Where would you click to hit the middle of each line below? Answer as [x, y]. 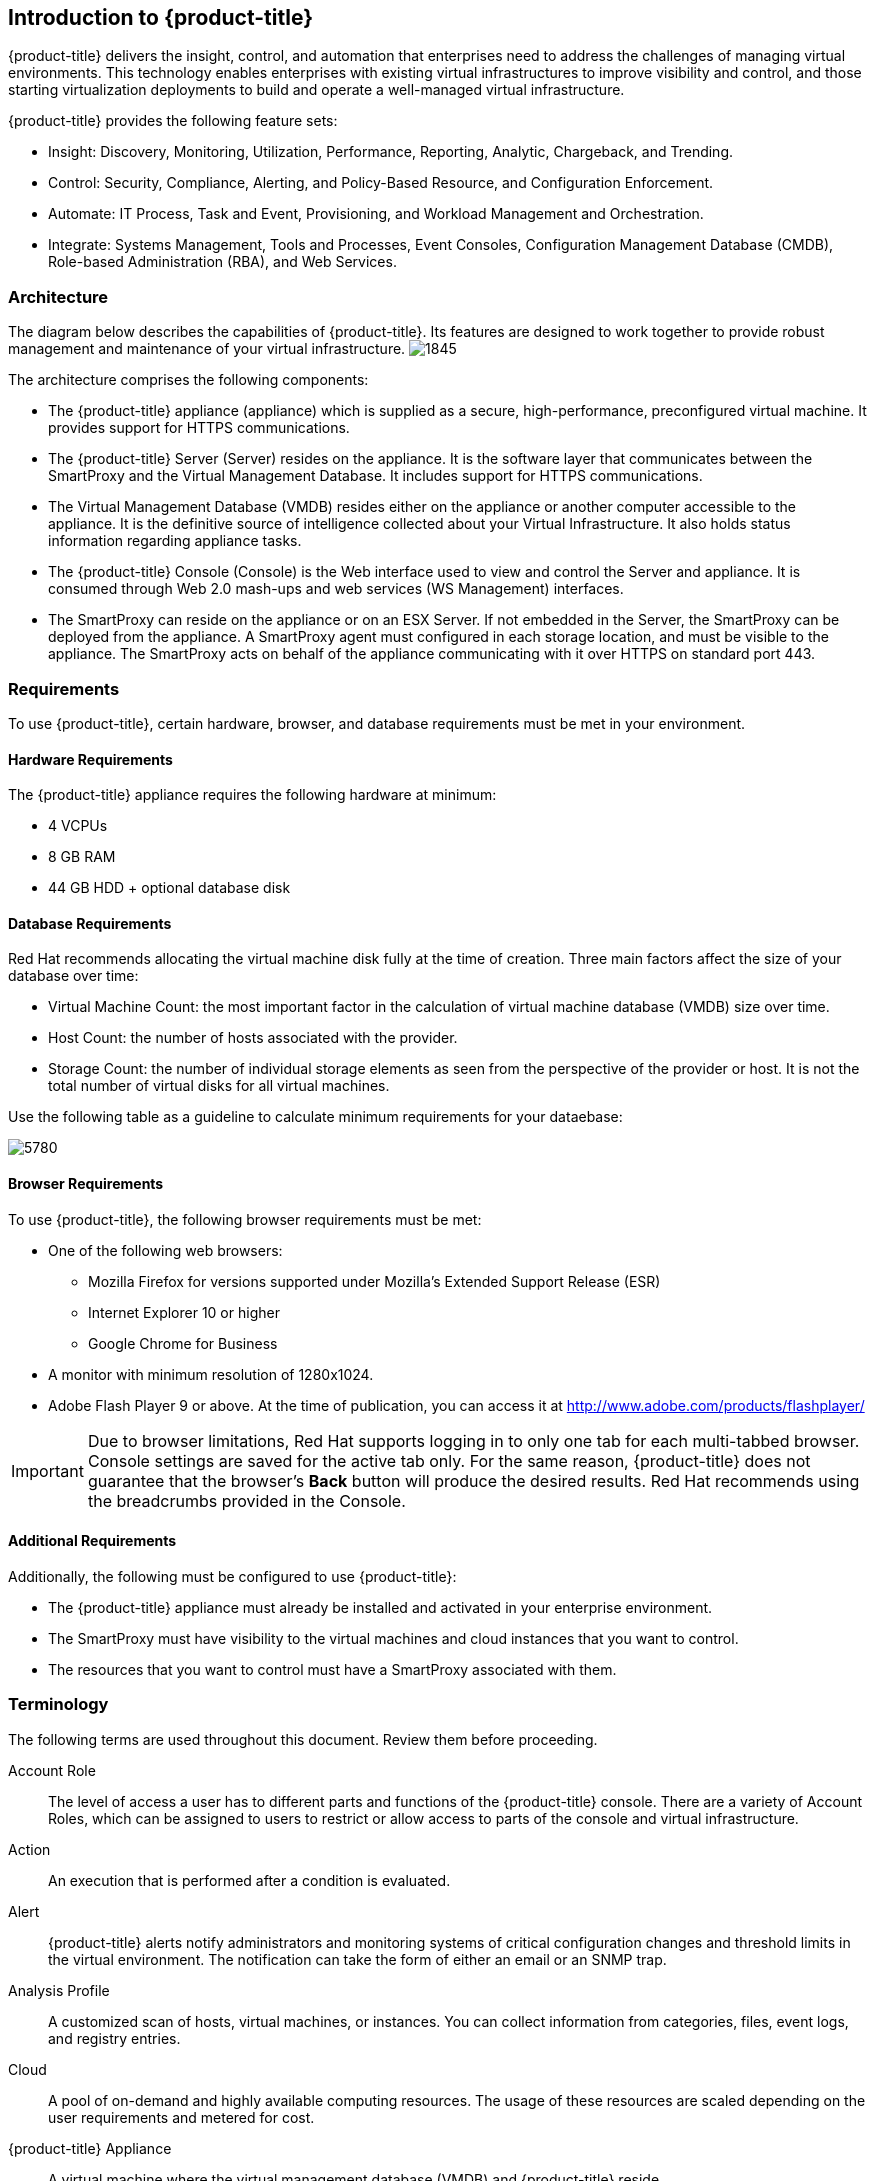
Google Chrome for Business [183, 1343]
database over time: [73, 976]
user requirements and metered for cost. [181, 2117]
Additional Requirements [92, 1541]
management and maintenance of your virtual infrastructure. [207, 349]
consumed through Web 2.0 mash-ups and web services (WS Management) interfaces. [336, 589]
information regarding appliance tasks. [175, 541]
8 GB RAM [82, 857]
